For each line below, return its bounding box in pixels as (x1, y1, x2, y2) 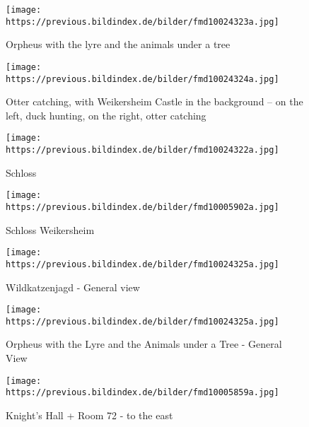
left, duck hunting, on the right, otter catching (6, 107, 206, 122)
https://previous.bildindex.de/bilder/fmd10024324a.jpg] (6, 74, 279, 84)
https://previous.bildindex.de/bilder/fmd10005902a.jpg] (6, 201, 279, 212)
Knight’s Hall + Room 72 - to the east (6, 407, 173, 422)
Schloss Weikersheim (6, 222, 95, 237)
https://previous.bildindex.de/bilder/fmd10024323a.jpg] (6, 16, 279, 27)
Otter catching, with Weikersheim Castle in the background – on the (6, 94, 303, 109)
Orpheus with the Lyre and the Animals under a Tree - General (6, 337, 282, 351)
